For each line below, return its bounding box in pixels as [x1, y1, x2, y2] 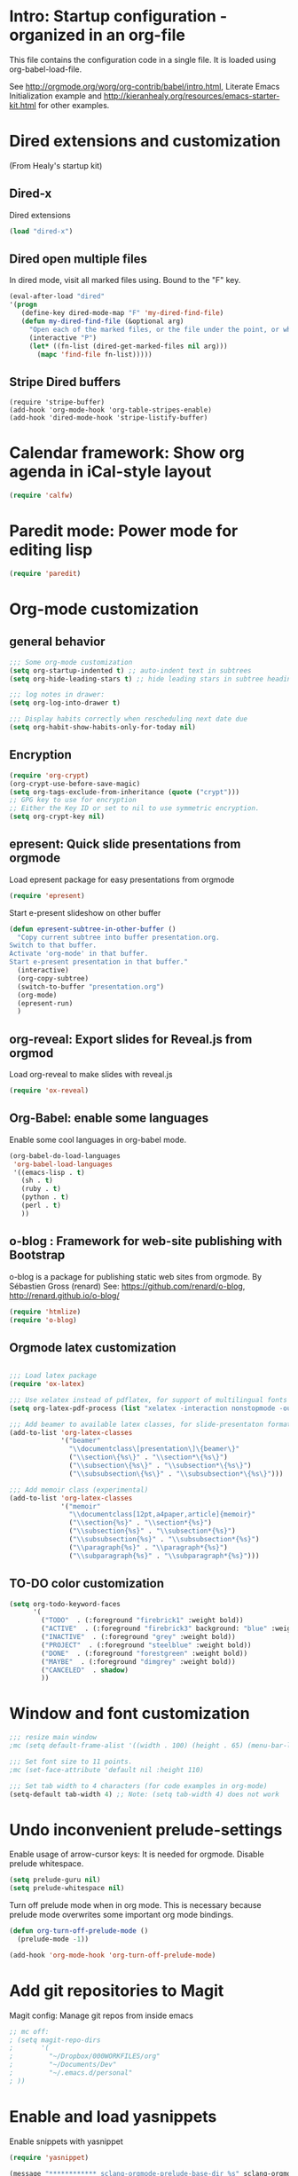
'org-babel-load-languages [12, 1160, 114, 1169]
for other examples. [38, 99, 110, 110]
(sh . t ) [20, 1176, 53, 1186]
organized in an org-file [9, 25, 186, 45]
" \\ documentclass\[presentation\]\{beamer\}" [68, 1445, 240, 1454]
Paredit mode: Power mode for [9, 521, 239, 541]
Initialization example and [9, 91, 102, 101]
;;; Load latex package [9, 1371, 98, 1381]
